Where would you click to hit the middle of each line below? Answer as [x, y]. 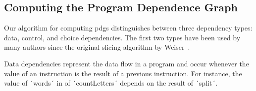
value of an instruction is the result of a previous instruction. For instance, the [123, 73]
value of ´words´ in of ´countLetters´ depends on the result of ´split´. [111, 83]
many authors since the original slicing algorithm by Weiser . [97, 47]
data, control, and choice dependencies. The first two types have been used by [122, 37]
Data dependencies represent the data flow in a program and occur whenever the [127, 63]
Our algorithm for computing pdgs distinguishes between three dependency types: [128, 28]
